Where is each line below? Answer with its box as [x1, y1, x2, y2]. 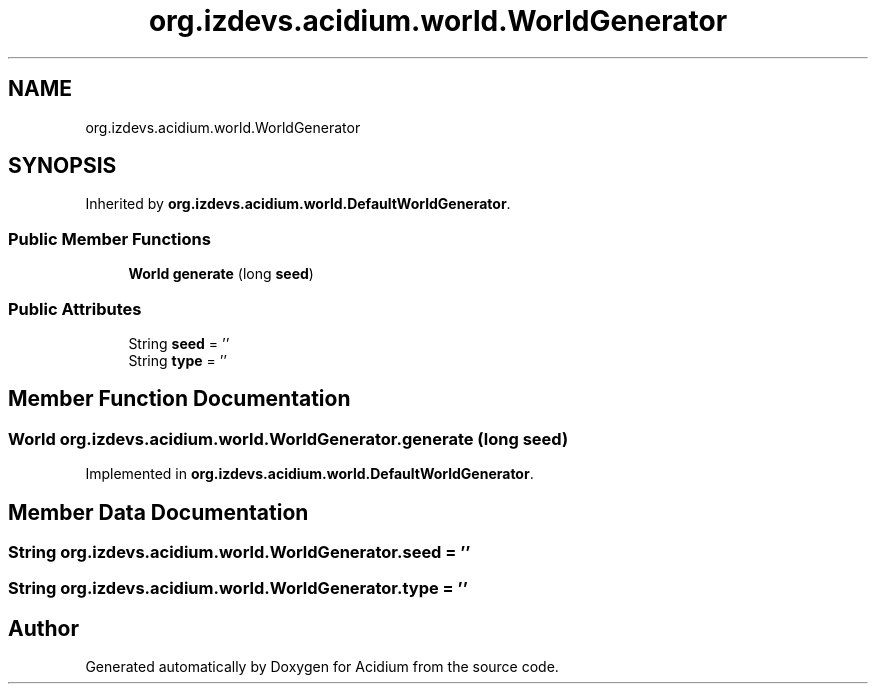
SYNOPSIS [8, 153, 117, 179]
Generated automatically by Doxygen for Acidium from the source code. [85, 658, 559, 676]
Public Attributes [8, 298, 142, 319]
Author [8, 615, 79, 641]
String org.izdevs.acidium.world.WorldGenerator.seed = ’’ [8, 542, 471, 562]
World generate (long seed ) [128, 265, 314, 283]
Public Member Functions [8, 228, 211, 249]
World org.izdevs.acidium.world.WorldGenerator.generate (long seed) [8, 428, 569, 449]
